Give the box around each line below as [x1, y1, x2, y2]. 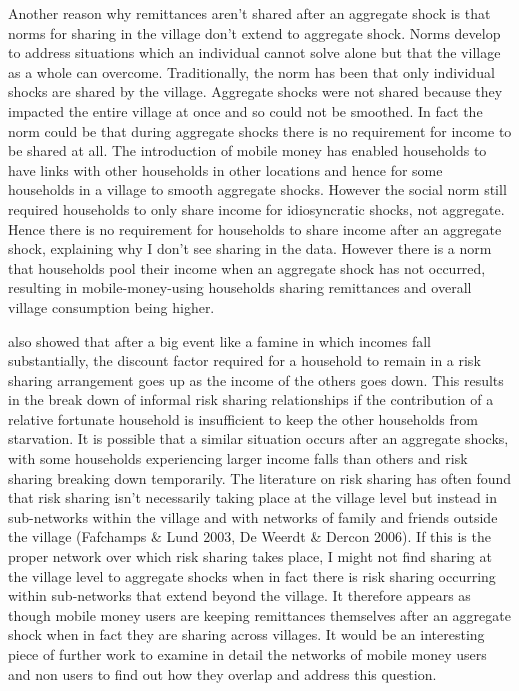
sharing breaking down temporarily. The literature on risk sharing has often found [8, 467, 512, 488]
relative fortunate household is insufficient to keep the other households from [8, 408, 478, 429]
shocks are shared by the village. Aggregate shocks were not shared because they [8, 81, 503, 102]
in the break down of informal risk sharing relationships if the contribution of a [8, 389, 494, 410]
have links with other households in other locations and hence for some [8, 159, 443, 180]
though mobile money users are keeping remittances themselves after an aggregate [8, 604, 511, 625]
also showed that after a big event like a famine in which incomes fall [8, 330, 431, 351]
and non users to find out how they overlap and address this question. [8, 663, 437, 684]
